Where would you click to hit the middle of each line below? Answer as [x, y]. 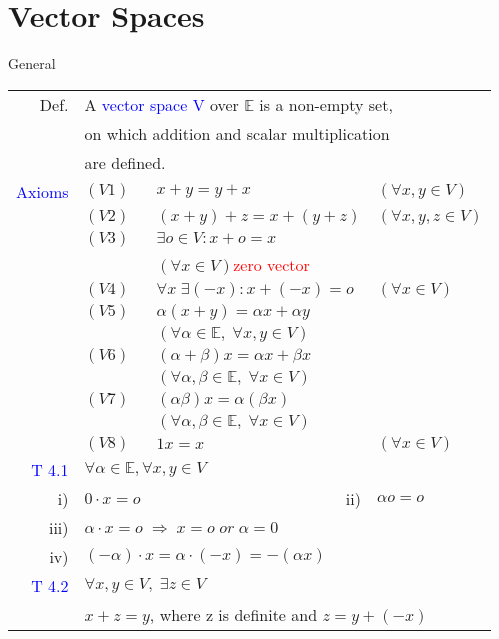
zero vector [271, 264]
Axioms [42, 191]
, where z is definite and [233, 614]
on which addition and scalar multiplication [237, 133]
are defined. [125, 162]
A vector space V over [161, 104]
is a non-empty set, [326, 104]
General [32, 63]
